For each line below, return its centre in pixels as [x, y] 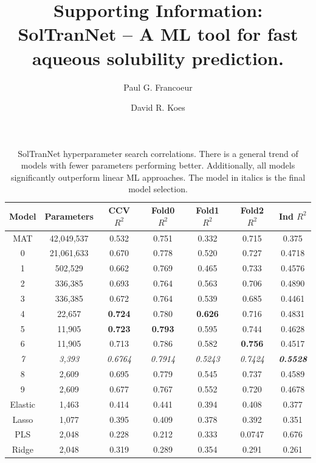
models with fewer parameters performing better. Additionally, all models [158, 165]
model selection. [158, 189]
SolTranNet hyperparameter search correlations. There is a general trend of [158, 153]
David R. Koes [158, 107]
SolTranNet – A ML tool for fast [158, 34]
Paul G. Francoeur [158, 87]
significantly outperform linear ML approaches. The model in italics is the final [158, 177]
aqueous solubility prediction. [158, 57]
